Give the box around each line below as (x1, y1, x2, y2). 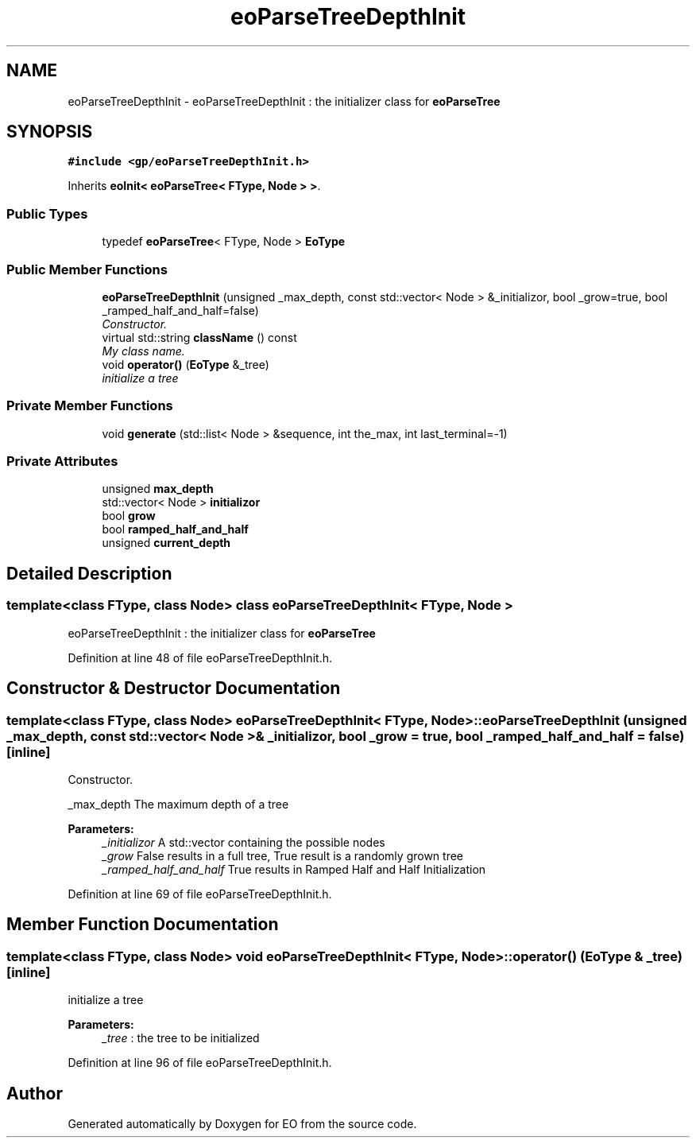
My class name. (102, 343, 185, 358)
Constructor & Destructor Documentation (6, 678, 341, 699)
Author (6, 1083, 63, 1103)
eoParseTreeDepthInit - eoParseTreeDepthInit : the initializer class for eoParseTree (68, 94, 501, 108)
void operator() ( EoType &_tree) (102, 357, 269, 371)
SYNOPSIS (6, 122, 93, 142)
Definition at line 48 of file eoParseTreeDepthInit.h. (68, 650, 332, 665)
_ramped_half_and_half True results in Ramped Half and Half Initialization (102, 862, 486, 876)
